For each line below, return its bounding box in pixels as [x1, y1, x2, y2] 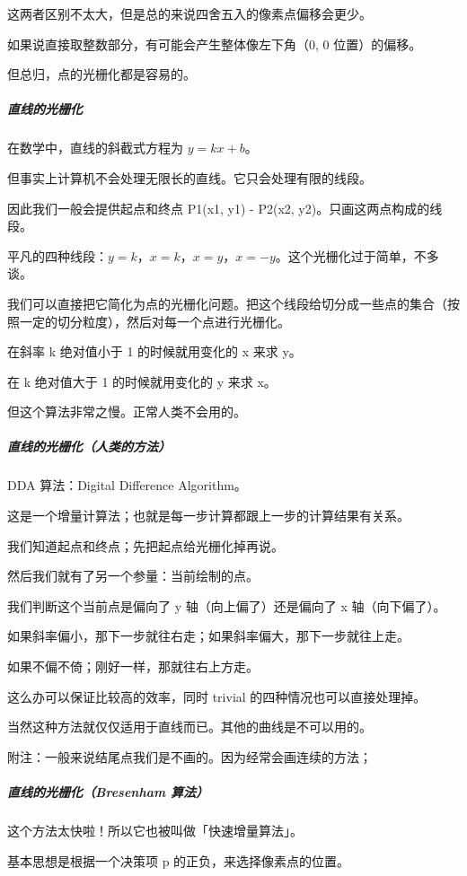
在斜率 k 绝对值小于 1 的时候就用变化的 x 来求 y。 [7, 342, 302, 361]
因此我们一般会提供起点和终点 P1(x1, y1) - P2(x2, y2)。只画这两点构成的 [7, 198, 430, 217]
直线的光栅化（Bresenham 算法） [7, 782, 209, 801]
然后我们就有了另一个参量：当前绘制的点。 [7, 566, 259, 585]
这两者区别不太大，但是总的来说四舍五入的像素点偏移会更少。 [7, 4, 372, 22]
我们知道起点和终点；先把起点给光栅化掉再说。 [7, 536, 284, 555]
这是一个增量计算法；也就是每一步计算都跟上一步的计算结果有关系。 [7, 506, 410, 525]
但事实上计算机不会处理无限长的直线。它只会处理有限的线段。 [7, 168, 372, 187]
